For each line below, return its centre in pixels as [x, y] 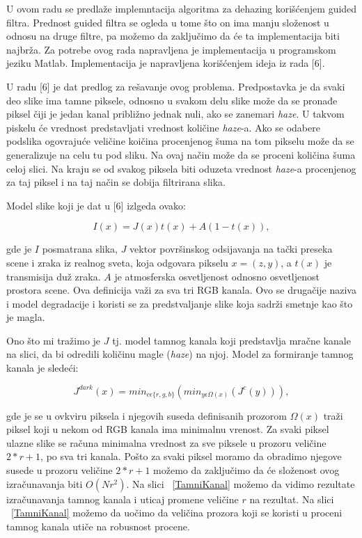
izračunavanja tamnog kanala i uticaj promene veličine [123, 499]
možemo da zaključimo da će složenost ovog [246, 470]
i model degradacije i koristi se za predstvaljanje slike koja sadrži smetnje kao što [180, 303]
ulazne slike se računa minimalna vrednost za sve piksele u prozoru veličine [166, 442]
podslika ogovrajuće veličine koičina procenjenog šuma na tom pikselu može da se [180, 141]
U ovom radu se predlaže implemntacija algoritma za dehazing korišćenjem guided [182, 8]
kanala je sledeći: [42, 368]
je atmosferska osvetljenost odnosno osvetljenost [217, 276]
